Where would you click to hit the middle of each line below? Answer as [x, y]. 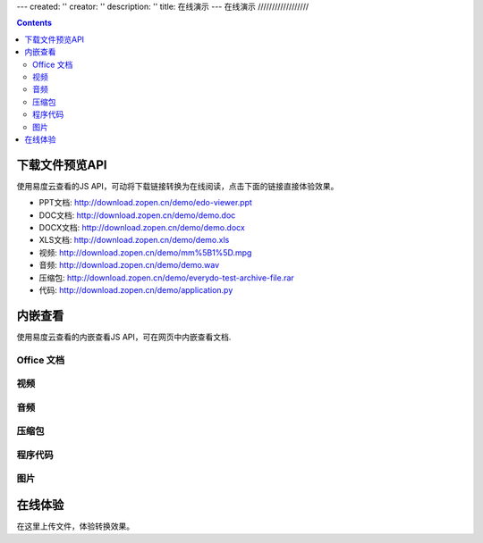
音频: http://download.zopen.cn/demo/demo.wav [129, 265]
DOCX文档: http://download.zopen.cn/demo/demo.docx [142, 227]
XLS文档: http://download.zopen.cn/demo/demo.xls [134, 240]
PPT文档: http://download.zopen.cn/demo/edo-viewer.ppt [145, 203]
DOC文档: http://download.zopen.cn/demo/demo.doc [137, 215]
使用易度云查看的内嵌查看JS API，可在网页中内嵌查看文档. [124, 337]
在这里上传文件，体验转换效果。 [75, 526]
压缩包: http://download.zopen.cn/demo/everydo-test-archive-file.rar [166, 278]
